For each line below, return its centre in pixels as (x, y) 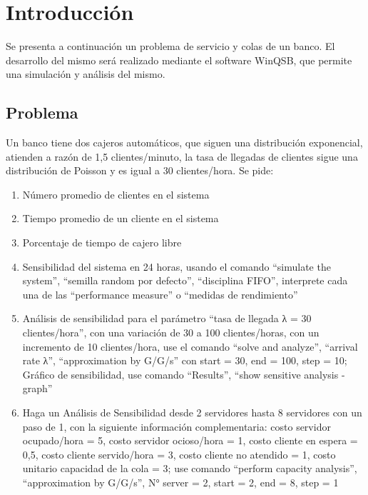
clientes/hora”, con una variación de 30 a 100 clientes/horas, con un (171, 332)
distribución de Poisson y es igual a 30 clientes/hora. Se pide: (140, 170)
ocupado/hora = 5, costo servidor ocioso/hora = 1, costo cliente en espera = (190, 440)
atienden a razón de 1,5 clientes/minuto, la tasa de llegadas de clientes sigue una (182, 156)
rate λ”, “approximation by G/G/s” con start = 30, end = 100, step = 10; (185, 360)
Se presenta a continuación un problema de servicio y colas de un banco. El (170, 46)
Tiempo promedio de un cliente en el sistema (121, 218)
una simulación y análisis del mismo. (86, 74)
